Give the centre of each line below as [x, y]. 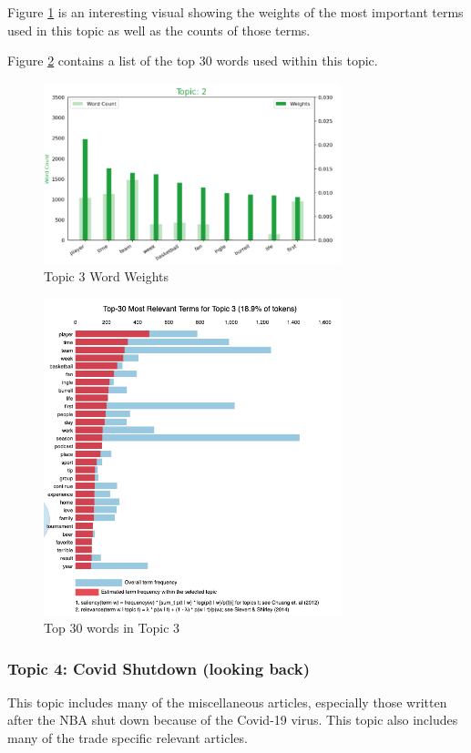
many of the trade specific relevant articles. [128, 738]
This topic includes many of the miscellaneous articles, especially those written [227, 702]
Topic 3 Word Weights [107, 276]
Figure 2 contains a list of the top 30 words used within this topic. [193, 61]
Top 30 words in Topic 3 [112, 628]
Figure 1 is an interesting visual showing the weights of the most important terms [235, 12]
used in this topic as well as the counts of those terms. [159, 30]
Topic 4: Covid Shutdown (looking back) [159, 668]
